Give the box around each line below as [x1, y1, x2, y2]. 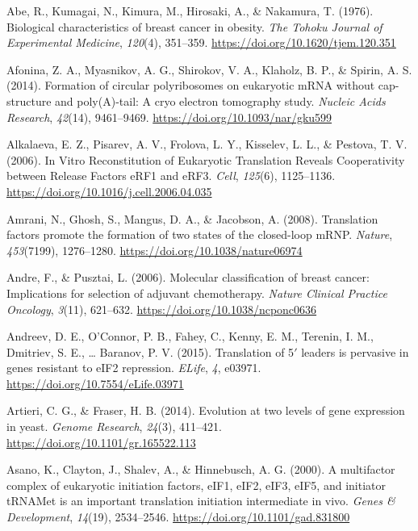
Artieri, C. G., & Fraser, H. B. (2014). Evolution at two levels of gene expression [6, 402, 405, 419]
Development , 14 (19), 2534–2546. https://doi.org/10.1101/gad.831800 [6, 508, 350, 525]
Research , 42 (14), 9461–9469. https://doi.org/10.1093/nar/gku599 [6, 108, 332, 125]
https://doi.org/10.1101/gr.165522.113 [6, 433, 196, 450]
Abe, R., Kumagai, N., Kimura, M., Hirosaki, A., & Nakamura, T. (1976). [6, 2, 374, 19]
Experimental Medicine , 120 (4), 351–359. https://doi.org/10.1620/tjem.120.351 [6, 34, 396, 51]
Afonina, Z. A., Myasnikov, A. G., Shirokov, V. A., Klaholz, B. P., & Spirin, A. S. [6, 61, 412, 77]
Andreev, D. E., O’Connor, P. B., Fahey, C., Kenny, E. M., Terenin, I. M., [6, 328, 374, 345]
